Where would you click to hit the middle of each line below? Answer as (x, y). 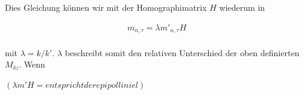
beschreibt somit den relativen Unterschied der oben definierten (182, 52)
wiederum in (242, 7)
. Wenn (32, 64)
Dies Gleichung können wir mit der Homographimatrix (106, 7)
